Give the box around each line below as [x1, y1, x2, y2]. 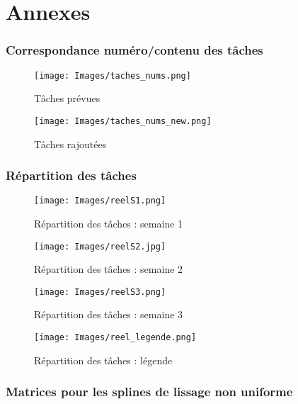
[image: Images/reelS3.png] [34, 286, 166, 297]
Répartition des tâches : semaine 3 [34, 307, 183, 322]
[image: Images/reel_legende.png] [34, 332, 197, 343]
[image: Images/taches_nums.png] [34, 70, 191, 81]
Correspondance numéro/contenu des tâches [6, 41, 263, 59]
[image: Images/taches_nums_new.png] [34, 116, 212, 126]
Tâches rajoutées [34, 136, 107, 151]
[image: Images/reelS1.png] [34, 196, 166, 206]
